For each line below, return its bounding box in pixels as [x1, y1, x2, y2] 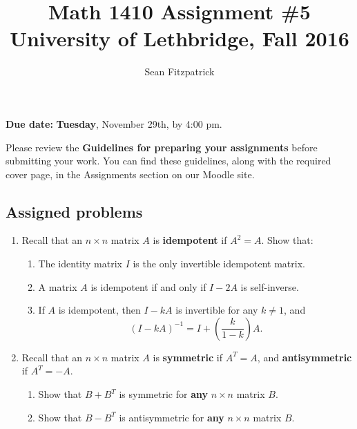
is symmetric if [153, 350, 223, 364]
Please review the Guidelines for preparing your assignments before [6, 140, 318, 154]
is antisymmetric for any [119, 410, 224, 424]
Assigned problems [6, 200, 143, 222]
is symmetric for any [119, 387, 208, 401]
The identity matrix [38, 256, 122, 271]
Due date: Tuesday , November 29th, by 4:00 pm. [6, 116, 222, 131]
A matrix [38, 279, 77, 294]
